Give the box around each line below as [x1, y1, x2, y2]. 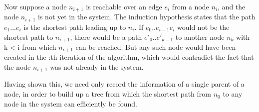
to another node [175, 31, 225, 42]
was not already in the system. [50, 62, 144, 72]
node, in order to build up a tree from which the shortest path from [4, 89, 211, 99]
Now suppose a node [4, 1, 67, 11]
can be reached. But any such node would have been [75, 41, 236, 52]
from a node [172, 1, 209, 11]
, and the [218, 1, 246, 11]
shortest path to [4, 31, 53, 42]
